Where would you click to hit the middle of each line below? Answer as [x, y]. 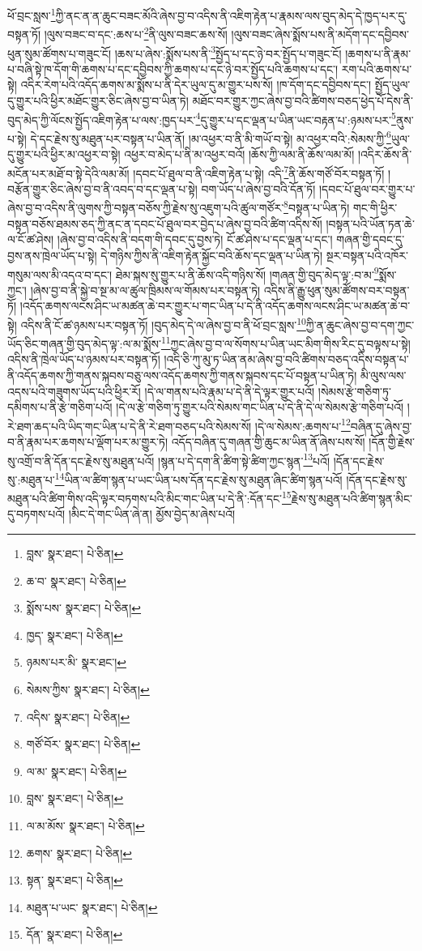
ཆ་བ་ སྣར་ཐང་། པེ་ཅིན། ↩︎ [76, 580]
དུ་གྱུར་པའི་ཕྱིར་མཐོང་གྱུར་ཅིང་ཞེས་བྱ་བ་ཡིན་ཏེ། [98, 100]
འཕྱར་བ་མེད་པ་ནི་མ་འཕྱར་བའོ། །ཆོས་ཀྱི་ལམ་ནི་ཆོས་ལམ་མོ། [239, 154]
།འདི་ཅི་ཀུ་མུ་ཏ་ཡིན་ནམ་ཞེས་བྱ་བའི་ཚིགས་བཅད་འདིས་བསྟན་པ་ [286, 359]
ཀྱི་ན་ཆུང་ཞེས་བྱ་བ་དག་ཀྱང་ [360, 324]
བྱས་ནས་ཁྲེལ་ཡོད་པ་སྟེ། [52, 255]
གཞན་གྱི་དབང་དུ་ [371, 239]
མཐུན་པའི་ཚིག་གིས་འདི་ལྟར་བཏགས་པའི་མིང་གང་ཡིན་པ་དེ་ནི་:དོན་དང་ [145, 498]
